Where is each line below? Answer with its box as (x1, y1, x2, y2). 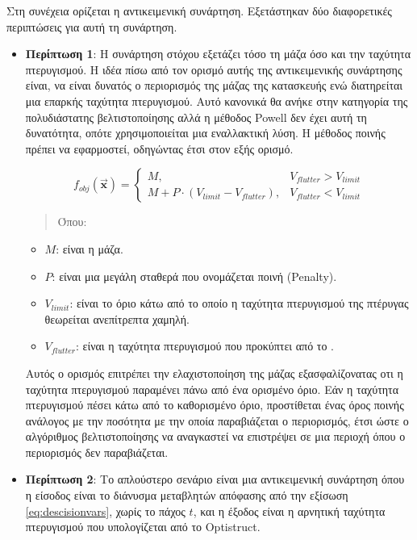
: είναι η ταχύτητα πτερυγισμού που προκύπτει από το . (75, 337, 334, 354)
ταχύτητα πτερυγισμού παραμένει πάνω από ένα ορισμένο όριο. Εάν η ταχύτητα (25, 380, 399, 397)
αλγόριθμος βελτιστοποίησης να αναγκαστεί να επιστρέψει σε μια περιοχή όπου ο (25, 428, 406, 445)
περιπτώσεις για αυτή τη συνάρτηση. (6, 18, 177, 35)
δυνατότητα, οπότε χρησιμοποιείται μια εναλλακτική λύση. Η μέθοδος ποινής (25, 124, 386, 141)
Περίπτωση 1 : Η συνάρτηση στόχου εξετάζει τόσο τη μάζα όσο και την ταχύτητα (25, 45, 411, 62)
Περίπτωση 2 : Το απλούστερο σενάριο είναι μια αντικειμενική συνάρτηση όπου (25, 471, 405, 488)
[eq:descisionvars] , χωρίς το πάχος (25, 502, 186, 519)
